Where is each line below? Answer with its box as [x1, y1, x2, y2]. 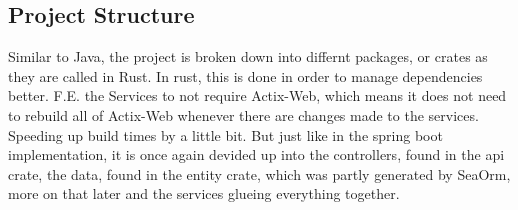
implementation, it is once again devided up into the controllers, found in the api [8, 144, 505, 165]
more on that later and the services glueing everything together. [8, 183, 400, 204]
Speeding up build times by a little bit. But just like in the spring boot [8, 124, 443, 145]
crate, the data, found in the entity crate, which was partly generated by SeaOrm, [8, 163, 511, 184]
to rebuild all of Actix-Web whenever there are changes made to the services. [8, 104, 479, 125]
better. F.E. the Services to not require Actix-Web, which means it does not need [8, 85, 507, 106]
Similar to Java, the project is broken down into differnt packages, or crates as [8, 46, 488, 67]
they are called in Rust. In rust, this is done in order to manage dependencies [8, 65, 483, 86]
